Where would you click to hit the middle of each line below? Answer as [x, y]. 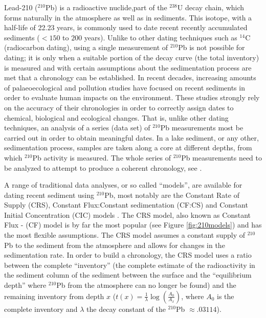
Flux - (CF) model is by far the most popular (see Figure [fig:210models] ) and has [133, 225]
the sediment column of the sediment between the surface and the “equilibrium [128, 275]
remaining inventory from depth [54, 296]
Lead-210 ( [21, 7]
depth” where [25, 285]
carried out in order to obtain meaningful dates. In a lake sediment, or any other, [131, 137]
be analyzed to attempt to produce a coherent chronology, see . [103, 167]
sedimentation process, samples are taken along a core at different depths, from [128, 147]
